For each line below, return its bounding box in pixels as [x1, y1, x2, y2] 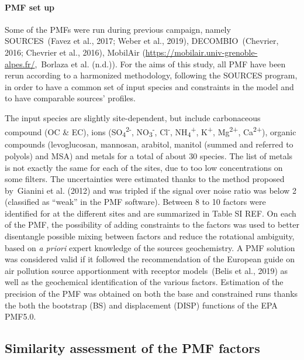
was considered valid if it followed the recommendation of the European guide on [5, 253, 295, 265]
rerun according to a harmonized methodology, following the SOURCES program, [5, 69, 298, 81]
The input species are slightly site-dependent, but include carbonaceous [5, 111, 261, 124]
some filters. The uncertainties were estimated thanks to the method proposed [5, 173, 285, 185]
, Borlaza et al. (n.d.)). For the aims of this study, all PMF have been [34, 57, 286, 70]
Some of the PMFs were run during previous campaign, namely [5, 23, 231, 35]
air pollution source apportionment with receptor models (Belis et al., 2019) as [5, 264, 288, 276]
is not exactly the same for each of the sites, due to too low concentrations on [5, 161, 283, 173]
